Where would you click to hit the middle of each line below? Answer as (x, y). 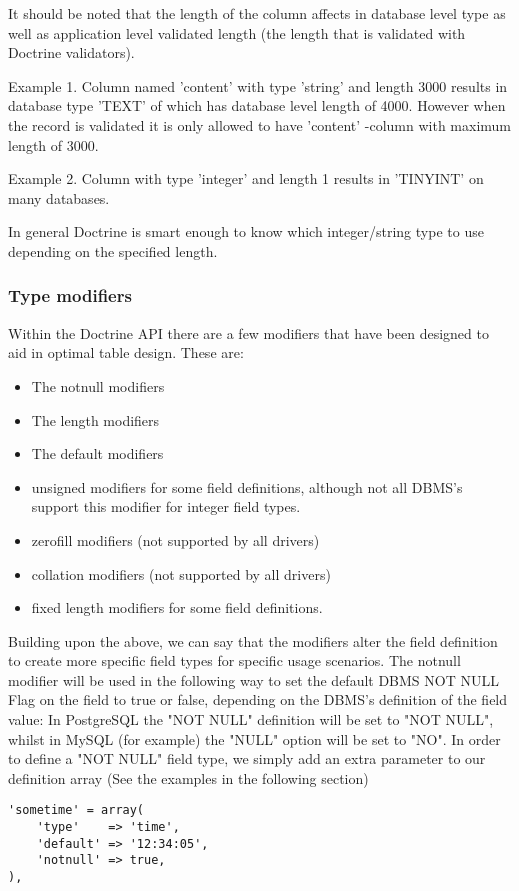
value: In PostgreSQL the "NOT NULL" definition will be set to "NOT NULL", (251, 719)
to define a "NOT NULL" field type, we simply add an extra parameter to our (247, 758)
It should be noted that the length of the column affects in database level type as (257, 13)
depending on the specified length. (113, 250)
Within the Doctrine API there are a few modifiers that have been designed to (248, 332)
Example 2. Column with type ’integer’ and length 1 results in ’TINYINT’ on (246, 178)
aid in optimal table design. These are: (126, 352)
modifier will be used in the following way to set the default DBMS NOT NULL (253, 679)
